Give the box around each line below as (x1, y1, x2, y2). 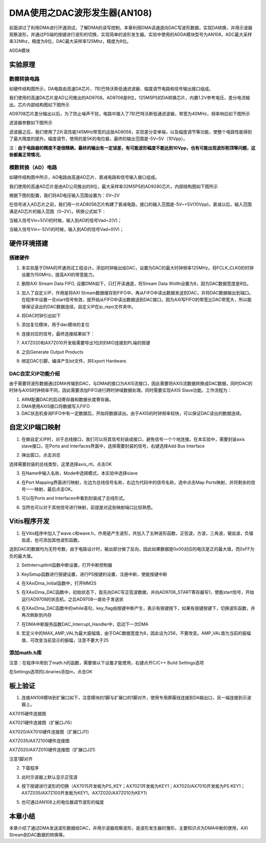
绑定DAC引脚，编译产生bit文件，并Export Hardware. (21, 358, 128, 364)
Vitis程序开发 (9, 517, 50, 525)
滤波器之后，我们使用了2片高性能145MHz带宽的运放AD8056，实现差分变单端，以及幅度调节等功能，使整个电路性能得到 (9, 129, 252, 135)
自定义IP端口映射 (9, 423, 61, 432)
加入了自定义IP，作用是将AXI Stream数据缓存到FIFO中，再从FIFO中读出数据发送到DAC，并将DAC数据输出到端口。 (21, 290, 254, 295)
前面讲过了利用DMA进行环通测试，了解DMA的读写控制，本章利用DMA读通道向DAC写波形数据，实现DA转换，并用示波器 (9, 25, 253, 31)
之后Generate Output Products (21, 349, 84, 355)
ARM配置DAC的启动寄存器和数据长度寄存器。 (21, 396, 114, 402)
